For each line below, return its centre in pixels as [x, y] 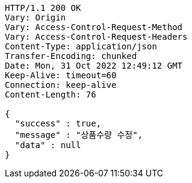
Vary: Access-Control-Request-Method [94, 27]
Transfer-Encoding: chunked [71, 56]
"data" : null [48, 145]
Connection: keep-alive [61, 85]
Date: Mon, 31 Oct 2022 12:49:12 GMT [94, 66]
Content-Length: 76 [51, 95]
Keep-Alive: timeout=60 [61, 75]
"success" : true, [58, 123]
